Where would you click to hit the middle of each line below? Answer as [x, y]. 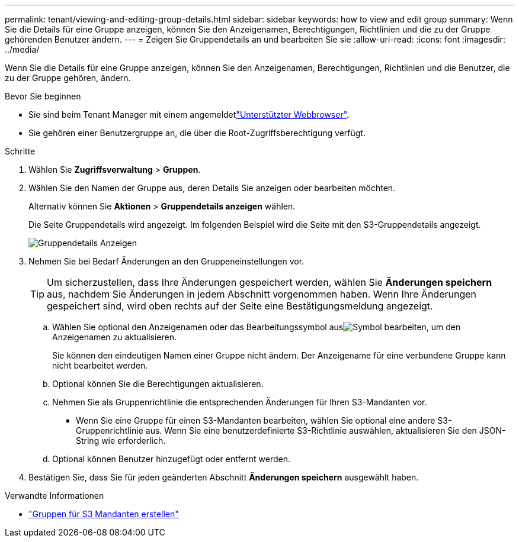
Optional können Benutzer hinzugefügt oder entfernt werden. [172, 459]
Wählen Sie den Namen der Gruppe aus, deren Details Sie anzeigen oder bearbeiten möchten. [212, 188]
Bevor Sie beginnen [43, 96]
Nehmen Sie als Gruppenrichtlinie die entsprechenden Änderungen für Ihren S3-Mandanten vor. [240, 402]
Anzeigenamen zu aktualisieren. [114, 337]
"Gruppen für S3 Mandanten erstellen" [104, 514]
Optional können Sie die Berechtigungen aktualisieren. [158, 384]
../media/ [22, 49]
